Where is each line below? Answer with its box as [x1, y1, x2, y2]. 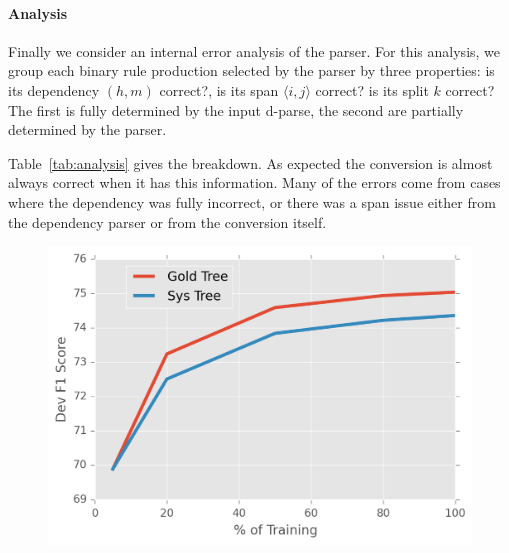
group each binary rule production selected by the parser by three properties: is [8, 60, 495, 81]
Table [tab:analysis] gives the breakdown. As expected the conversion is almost [8, 152, 493, 173]
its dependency [8, 79, 100, 100]
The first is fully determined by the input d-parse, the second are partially [8, 99, 464, 120]
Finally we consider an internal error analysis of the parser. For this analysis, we [8, 40, 501, 61]
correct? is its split [315, 79, 429, 100]
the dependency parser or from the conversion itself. [8, 211, 327, 232]
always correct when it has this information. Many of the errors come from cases [8, 172, 501, 193]
